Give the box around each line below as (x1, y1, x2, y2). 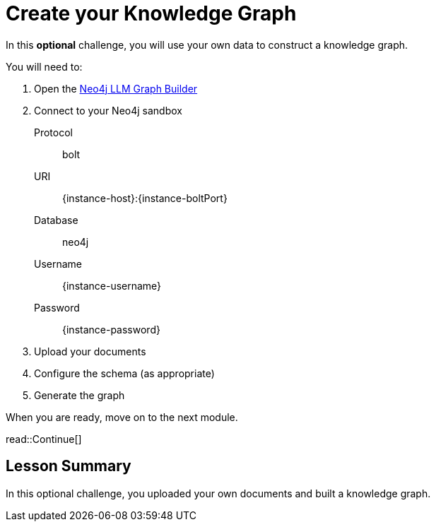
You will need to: (6, 60, 83, 73)
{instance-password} (62, 323, 160, 336)
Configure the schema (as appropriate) (34, 367, 215, 379)
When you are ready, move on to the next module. (6, 410, 238, 423)
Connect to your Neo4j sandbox (34, 104, 182, 117)
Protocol (34, 126, 73, 138)
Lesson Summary (6, 457, 131, 475)
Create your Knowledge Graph (6, 1, 297, 25)
